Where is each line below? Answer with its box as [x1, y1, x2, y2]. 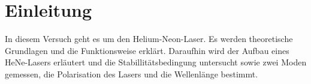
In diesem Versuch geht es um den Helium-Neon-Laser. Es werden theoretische [5, 32, 293, 45]
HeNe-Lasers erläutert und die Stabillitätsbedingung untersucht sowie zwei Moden [5, 56, 307, 68]
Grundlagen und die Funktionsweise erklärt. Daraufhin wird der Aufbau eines [5, 44, 289, 56]
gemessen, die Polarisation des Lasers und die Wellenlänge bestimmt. [5, 67, 258, 80]
